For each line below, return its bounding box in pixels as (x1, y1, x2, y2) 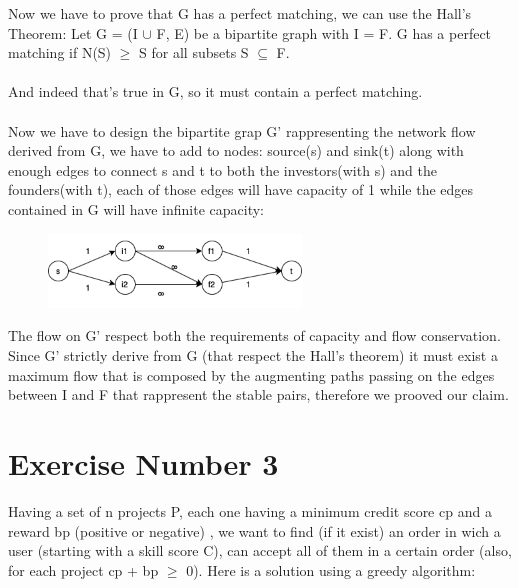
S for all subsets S (139, 42, 249, 63)
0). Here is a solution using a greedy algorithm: (186, 559, 476, 580)
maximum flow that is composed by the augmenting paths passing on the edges (8, 364, 495, 385)
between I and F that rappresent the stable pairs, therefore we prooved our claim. (8, 384, 509, 405)
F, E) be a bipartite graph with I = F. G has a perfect (156, 22, 492, 43)
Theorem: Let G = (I (8, 22, 138, 43)
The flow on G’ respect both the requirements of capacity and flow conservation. (8, 325, 501, 346)
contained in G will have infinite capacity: (8, 198, 265, 219)
